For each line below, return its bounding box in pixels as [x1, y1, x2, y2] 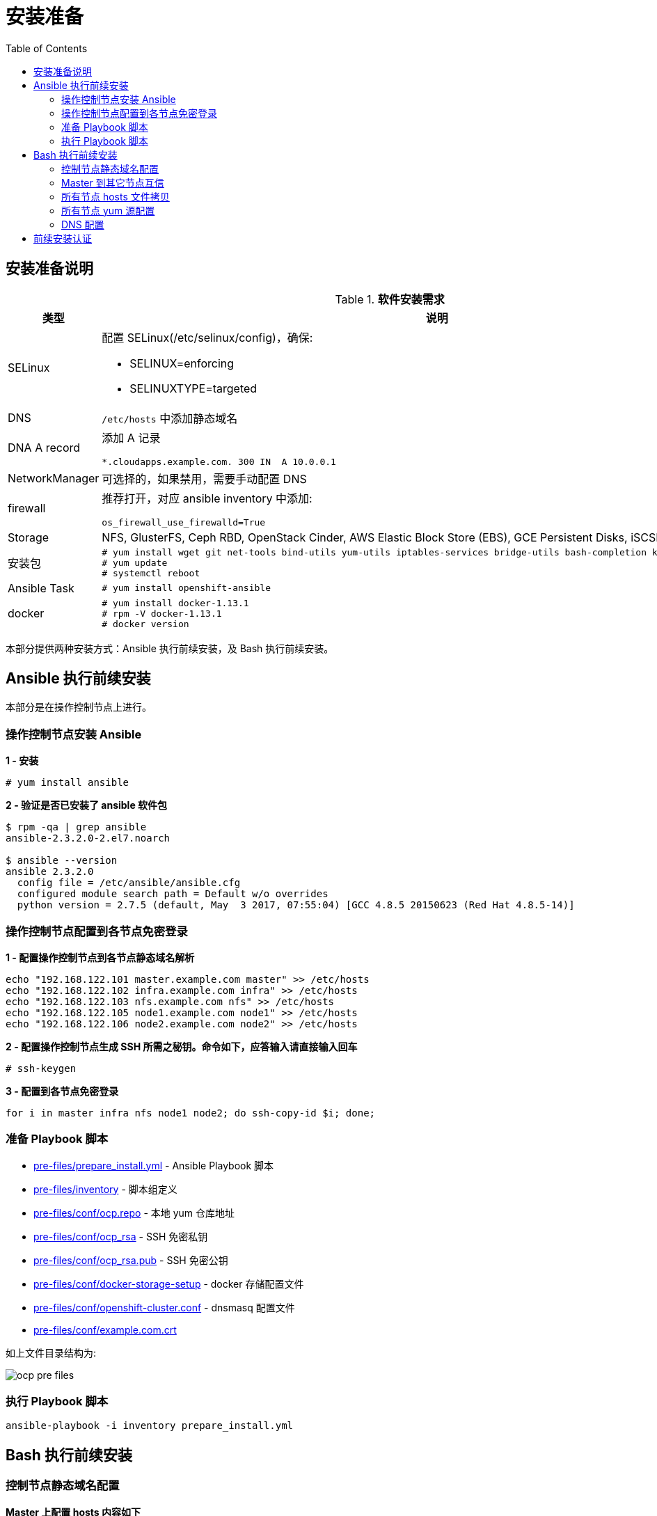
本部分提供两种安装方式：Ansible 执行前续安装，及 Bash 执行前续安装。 [6, 642, 334, 654]
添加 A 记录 [102, 430, 161, 445]
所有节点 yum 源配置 [61, 204, 155, 216]
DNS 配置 [61, 218, 104, 230]
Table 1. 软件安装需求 [335, 292, 445, 306]
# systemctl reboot [102, 567, 200, 578]
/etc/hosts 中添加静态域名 [102, 411, 238, 425]
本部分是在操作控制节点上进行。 [6, 701, 152, 713]
